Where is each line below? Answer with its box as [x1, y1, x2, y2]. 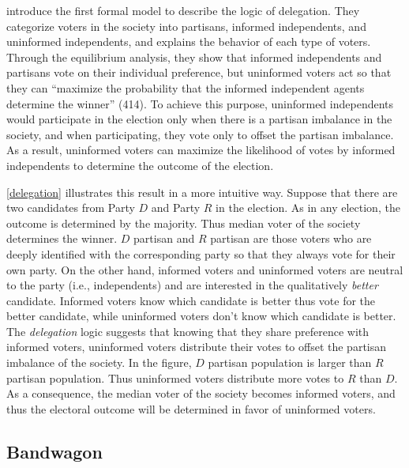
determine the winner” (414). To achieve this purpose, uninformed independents [6, 95, 394, 111]
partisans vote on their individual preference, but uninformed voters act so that [6, 64, 392, 81]
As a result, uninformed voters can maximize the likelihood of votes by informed [6, 142, 396, 158]
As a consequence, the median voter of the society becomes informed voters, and [6, 385, 396, 402]
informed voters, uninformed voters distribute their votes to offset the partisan [6, 338, 387, 355]
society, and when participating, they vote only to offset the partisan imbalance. [6, 126, 394, 142]
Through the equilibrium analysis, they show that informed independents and [6, 48, 382, 65]
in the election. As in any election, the [216, 199, 400, 216]
